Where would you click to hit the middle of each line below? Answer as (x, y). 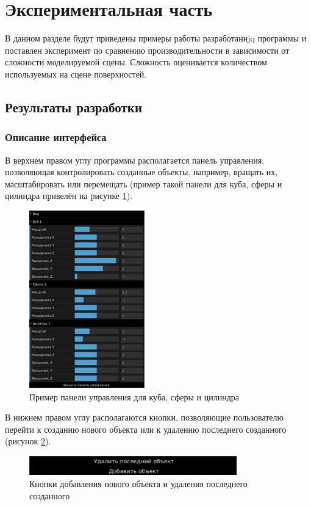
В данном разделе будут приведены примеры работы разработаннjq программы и (156, 38)
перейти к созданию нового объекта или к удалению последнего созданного (146, 429)
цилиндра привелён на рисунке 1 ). (69, 196)
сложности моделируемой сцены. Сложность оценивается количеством (136, 62)
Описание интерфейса (56, 137)
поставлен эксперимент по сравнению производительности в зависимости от (147, 50)
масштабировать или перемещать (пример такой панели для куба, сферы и (144, 183)
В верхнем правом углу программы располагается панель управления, (135, 160)
